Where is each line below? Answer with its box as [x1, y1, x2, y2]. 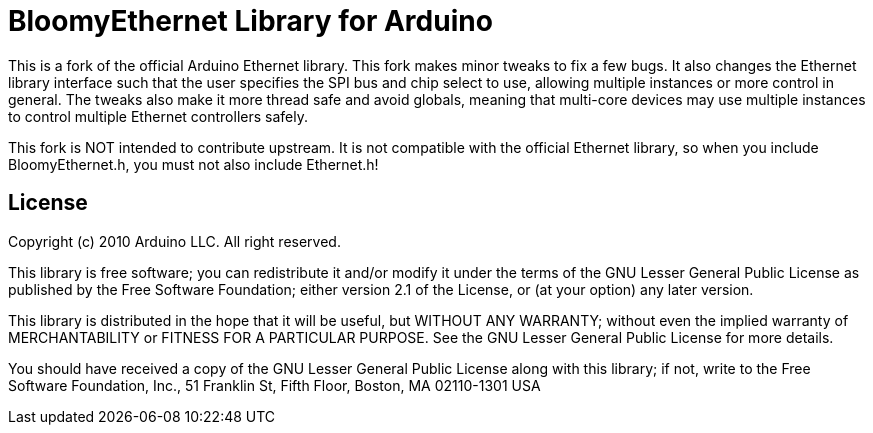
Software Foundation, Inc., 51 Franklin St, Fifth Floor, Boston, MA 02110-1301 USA [8, 376, 541, 394]
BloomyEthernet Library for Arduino [8, 4, 493, 38]
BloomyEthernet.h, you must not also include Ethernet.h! [8, 155, 379, 173]
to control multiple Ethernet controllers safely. [8, 107, 308, 125]
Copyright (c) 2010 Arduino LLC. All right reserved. [8, 232, 341, 250]
